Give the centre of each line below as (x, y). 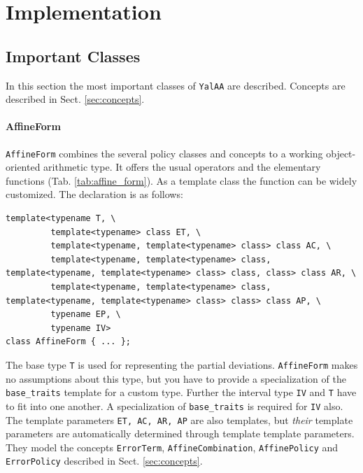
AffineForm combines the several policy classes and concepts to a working (164, 153)
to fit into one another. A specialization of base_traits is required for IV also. (175, 405)
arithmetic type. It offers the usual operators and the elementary (182, 167)
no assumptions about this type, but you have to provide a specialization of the (176, 378)
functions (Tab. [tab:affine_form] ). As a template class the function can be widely (181, 180)
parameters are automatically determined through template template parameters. (180, 433)
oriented (23, 167)
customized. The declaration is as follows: (94, 194)
